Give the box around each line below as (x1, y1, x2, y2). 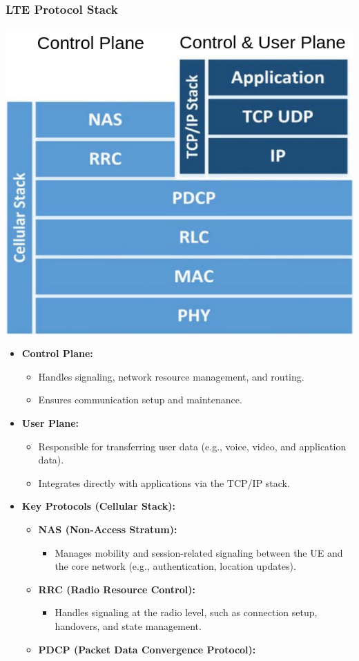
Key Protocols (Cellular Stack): (21, 499, 175, 513)
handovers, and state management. (55, 619, 202, 633)
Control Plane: (21, 346, 93, 361)
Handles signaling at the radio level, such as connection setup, (55, 605, 318, 620)
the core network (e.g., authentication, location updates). (55, 559, 296, 573)
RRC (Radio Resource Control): (38, 582, 195, 596)
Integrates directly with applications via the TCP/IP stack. (38, 475, 290, 490)
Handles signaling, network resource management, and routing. (38, 369, 304, 383)
